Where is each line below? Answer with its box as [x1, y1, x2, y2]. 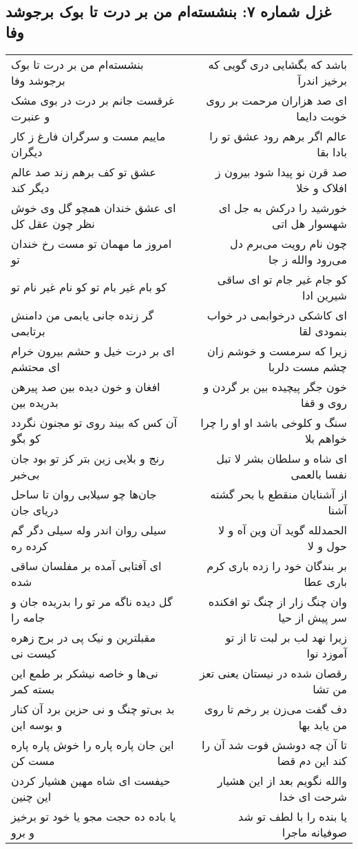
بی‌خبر [11, 465, 40, 482]
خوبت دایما [296, 107, 347, 124]
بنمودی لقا [299, 322, 347, 339]
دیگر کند [11, 179, 50, 196]
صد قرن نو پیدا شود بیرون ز [215, 163, 347, 180]
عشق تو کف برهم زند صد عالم [11, 163, 156, 180]
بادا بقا [317, 143, 347, 160]
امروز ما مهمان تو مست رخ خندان [11, 235, 172, 251]
